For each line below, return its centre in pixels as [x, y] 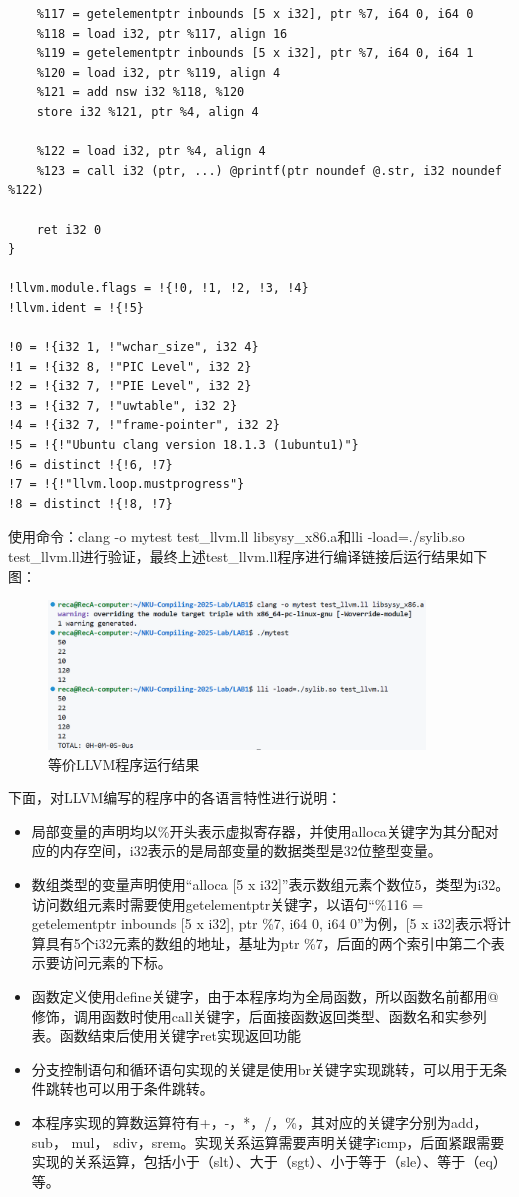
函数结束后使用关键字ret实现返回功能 [180, 1035]
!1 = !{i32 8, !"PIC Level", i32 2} [130, 366]
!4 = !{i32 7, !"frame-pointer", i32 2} [144, 425]
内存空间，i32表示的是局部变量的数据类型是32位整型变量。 [250, 850]
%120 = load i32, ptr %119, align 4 [158, 72]
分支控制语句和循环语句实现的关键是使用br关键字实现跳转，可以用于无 [262, 1068]
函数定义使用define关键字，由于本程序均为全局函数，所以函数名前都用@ [265, 996]
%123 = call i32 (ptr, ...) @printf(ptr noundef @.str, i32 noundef [269, 170]
